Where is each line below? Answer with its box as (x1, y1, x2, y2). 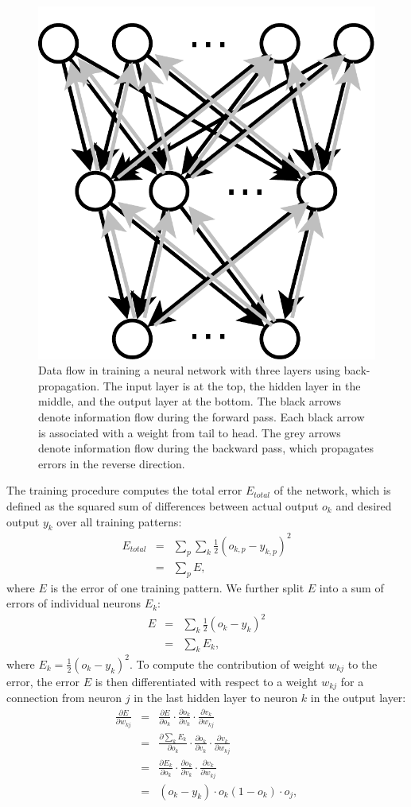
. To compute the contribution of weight (130, 655, 325, 672)
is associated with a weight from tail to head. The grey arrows (38, 424, 341, 440)
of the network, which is (273, 482, 391, 499)
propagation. (38, 377, 100, 394)
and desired (335, 498, 392, 514)
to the (347, 655, 378, 672)
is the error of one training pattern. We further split (50, 579, 304, 596)
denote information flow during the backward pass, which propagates (38, 440, 374, 456)
